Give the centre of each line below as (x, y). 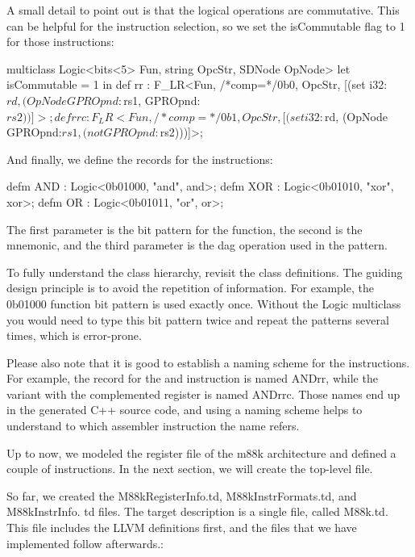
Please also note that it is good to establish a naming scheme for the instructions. (208, 362)
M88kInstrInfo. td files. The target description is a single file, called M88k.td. (197, 511)
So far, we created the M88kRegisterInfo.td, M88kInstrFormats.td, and (182, 495)
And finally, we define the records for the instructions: (140, 159)
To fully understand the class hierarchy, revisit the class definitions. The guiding (205, 272)
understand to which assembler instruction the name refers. (153, 426)
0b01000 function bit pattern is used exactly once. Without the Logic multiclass (204, 303)
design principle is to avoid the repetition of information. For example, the (190, 288)
